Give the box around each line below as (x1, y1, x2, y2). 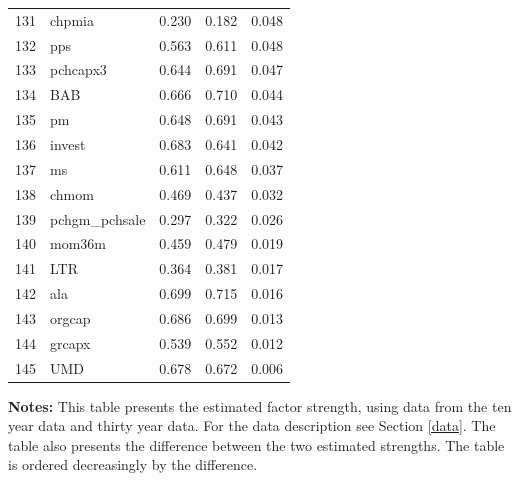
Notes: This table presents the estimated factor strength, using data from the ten (8, 395, 512, 416)
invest (50, 133, 86, 154)
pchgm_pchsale (50, 208, 146, 229)
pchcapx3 (50, 59, 107, 80)
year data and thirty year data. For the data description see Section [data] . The (8, 415, 496, 436)
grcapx (50, 332, 91, 353)
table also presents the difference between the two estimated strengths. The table (8, 434, 505, 455)
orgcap (50, 307, 91, 328)
